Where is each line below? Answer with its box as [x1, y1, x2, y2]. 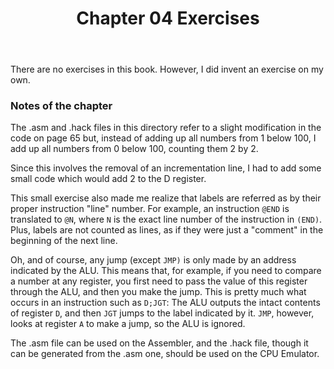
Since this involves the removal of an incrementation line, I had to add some [10, 162, 322, 174]
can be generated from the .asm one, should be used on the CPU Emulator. [10, 348, 320, 360]
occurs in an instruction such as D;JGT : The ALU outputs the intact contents [10, 297, 321, 309]
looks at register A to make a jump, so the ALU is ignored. [10, 318, 246, 330]
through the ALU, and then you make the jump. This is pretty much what [10, 286, 307, 298]
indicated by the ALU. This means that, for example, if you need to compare [10, 265, 322, 277]
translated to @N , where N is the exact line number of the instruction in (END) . [10, 213, 323, 226]
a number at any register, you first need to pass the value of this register [10, 275, 308, 287]
